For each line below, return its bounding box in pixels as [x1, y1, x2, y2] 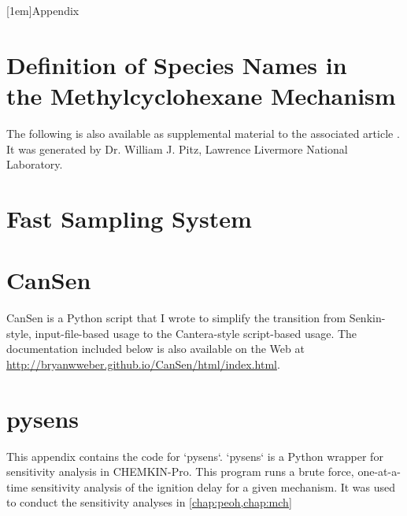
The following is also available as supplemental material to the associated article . [6, 124, 400, 141]
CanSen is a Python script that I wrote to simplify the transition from [6, 310, 346, 326]
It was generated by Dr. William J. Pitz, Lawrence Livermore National [6, 140, 348, 157]
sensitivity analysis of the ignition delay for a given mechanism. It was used [31, 478, 396, 495]
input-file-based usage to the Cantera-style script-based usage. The [35, 325, 357, 341]
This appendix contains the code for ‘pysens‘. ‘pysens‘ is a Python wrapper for [6, 447, 383, 464]
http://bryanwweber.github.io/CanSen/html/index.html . [6, 355, 280, 372]
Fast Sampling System [6, 202, 252, 234]
